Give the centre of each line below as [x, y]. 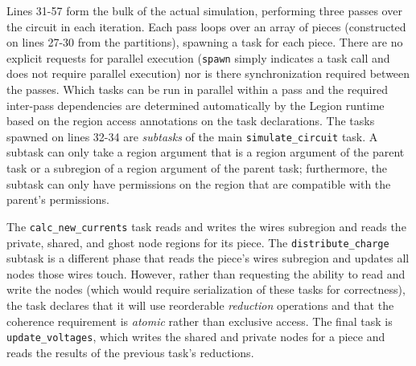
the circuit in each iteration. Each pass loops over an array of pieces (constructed [206, 26]
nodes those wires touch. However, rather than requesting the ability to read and [206, 273]
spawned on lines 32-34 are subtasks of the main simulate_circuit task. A [192, 136]
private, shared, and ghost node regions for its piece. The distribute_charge [198, 242]
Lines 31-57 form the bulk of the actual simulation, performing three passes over [204, 10]
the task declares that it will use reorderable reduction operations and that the [200, 305]
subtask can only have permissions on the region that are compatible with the [199, 183]
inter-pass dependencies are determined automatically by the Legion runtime [196, 105]
